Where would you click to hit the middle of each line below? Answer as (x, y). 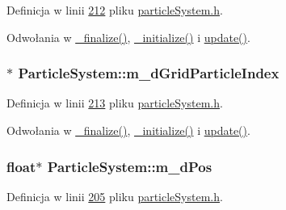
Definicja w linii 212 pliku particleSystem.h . (115, 10)
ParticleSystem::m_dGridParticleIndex (149, 73)
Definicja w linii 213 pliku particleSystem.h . (115, 103)
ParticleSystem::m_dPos (130, 166)
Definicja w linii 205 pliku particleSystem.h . (115, 196)
